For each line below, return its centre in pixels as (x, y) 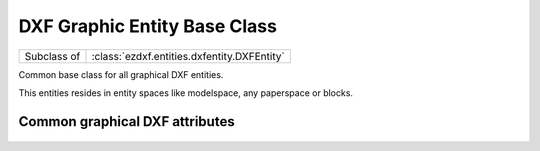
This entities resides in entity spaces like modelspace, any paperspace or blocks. (186, 92)
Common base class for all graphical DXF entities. (121, 74)
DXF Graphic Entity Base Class (147, 26)
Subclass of (52, 56)
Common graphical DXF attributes (126, 121)
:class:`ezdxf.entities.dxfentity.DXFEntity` (188, 56)
